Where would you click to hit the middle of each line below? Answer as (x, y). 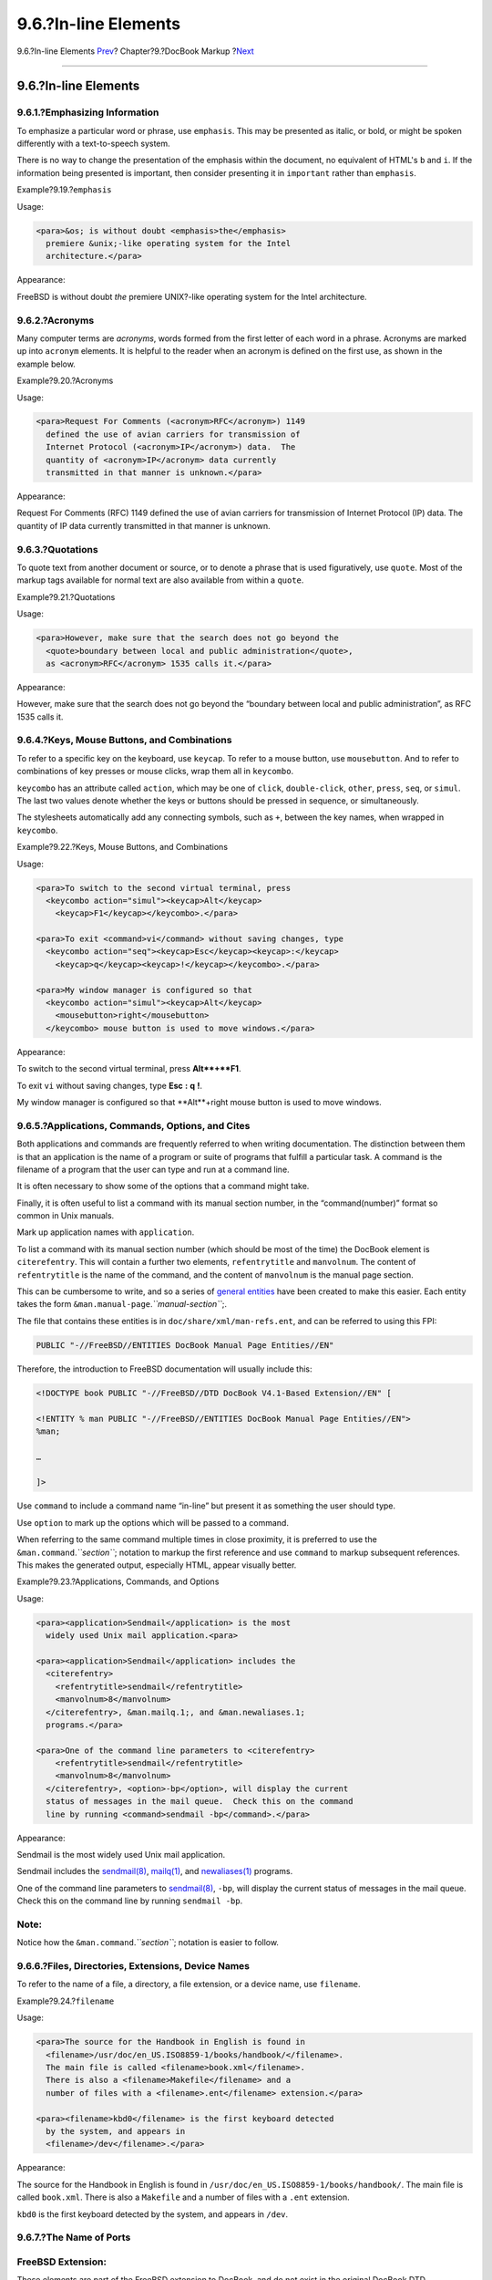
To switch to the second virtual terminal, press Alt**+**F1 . (129, 1069)
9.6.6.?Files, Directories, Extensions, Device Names (133, 1966)
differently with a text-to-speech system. (93, 144)
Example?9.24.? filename (66, 2001)
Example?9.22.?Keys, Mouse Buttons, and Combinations (122, 847)
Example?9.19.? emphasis (65, 190)
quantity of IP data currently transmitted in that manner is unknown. (143, 525)
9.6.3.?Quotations (58, 549)
